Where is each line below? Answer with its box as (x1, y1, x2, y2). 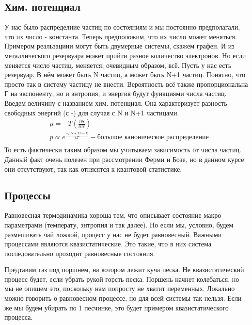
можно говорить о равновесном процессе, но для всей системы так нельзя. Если (4, 293, 242, 303)
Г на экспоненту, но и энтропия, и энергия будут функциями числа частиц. (4, 88, 227, 98)
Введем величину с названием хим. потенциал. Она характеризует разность (4, 97, 227, 108)
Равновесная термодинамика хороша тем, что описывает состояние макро (4, 210, 221, 220)
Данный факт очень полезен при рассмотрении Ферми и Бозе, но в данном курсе (4, 154, 244, 164)
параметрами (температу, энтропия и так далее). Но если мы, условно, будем (4, 219, 234, 229)
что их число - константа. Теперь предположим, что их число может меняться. (4, 31, 237, 41)
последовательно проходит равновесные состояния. (4, 248, 155, 258)
